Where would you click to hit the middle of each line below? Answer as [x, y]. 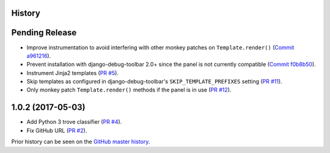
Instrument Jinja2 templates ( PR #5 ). [73, 73]
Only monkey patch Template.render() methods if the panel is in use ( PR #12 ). [129, 90]
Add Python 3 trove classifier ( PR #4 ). [74, 122]
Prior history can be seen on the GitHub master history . [81, 142]
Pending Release [44, 33]
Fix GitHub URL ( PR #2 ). [57, 130]
